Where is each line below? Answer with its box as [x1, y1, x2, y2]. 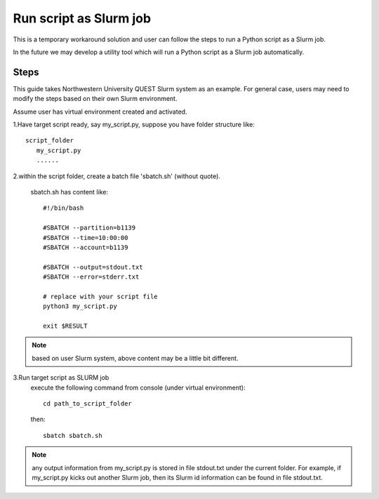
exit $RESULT [43, 322, 88, 330]
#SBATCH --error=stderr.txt [43, 273, 140, 281]
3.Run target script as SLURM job [13, 373, 109, 382]
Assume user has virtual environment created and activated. [13, 107, 187, 116]
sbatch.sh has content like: [30, 187, 109, 196]
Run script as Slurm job [13, 11, 151, 26]
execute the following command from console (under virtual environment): [30, 383, 246, 392]
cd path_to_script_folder [43, 400, 133, 407]
